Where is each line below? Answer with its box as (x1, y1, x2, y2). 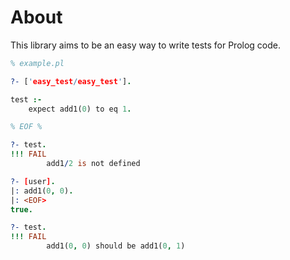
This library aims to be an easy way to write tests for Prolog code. (10, 39, 282, 51)
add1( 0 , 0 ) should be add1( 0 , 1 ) (46, 241, 186, 251)
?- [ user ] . (10, 176, 56, 186)
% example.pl (10, 58, 65, 68)
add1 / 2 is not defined (46, 159, 141, 169)
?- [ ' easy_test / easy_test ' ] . (10, 76, 132, 86)
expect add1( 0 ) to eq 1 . (28, 104, 132, 114)
